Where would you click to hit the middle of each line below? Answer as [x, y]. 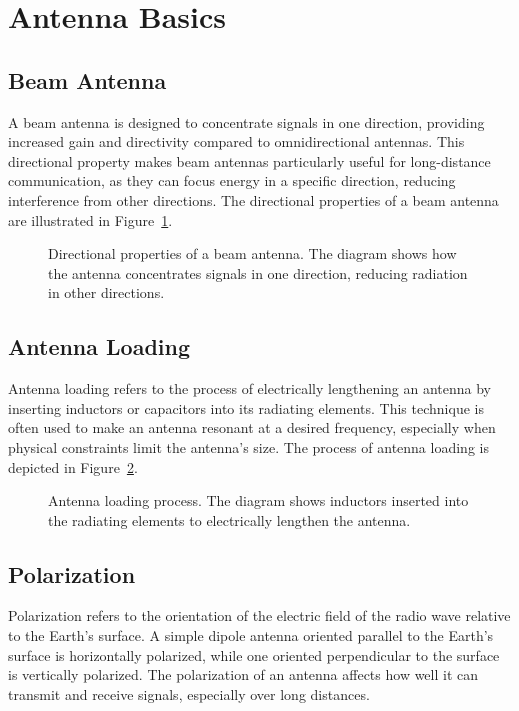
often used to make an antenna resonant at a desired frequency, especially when [252, 427]
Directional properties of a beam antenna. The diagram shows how [252, 253]
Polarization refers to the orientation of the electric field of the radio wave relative [259, 615]
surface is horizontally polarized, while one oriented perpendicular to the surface [254, 654]
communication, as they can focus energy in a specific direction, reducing [232, 180]
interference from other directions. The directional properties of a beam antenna [253, 199]
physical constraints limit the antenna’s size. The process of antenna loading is [248, 446]
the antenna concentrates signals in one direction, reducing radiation [258, 272]
